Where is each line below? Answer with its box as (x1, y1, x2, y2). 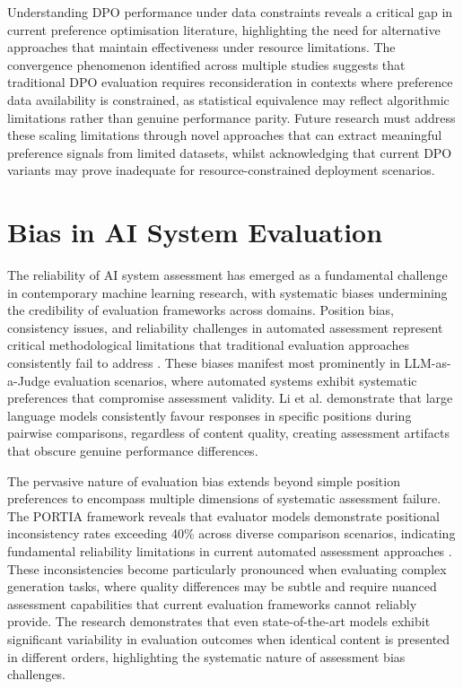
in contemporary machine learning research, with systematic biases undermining (7, 283, 448, 301)
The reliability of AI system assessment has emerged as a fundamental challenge (7, 266, 448, 284)
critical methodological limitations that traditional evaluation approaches (7, 336, 409, 354)
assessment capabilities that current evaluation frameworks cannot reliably (7, 594, 417, 613)
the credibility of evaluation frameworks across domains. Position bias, (7, 301, 394, 319)
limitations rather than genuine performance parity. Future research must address (7, 108, 456, 126)
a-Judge (7, 371, 50, 389)
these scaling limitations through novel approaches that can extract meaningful (7, 126, 442, 144)
